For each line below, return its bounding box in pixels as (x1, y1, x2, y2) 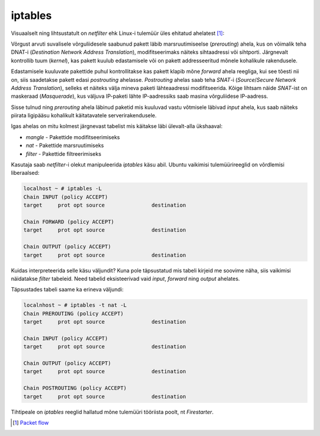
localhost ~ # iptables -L (23, 185, 102, 192)
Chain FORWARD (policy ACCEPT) (23, 218, 115, 225)
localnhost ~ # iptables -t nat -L (23, 302, 127, 309)
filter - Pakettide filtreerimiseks (25, 150, 102, 157)
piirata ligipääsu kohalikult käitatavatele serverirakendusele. (11, 112, 157, 119)
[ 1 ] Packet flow (12, 419, 49, 426)
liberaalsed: (11, 169, 40, 177)
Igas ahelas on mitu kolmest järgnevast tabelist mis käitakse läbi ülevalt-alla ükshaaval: (11, 123, 223, 130)
